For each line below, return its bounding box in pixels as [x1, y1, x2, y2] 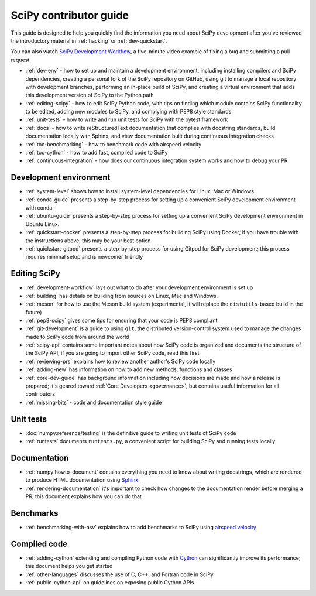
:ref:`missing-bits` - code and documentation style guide [25, 399, 162, 406]
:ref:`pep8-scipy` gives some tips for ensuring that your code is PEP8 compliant [25, 317, 218, 324]
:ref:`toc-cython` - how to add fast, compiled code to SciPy [25, 149, 168, 156]
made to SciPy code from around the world [25, 333, 129, 340]
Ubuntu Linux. [25, 220, 60, 228]
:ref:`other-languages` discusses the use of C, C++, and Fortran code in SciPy [25, 571, 214, 578]
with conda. [25, 204, 54, 211]
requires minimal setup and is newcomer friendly [25, 254, 143, 261]
